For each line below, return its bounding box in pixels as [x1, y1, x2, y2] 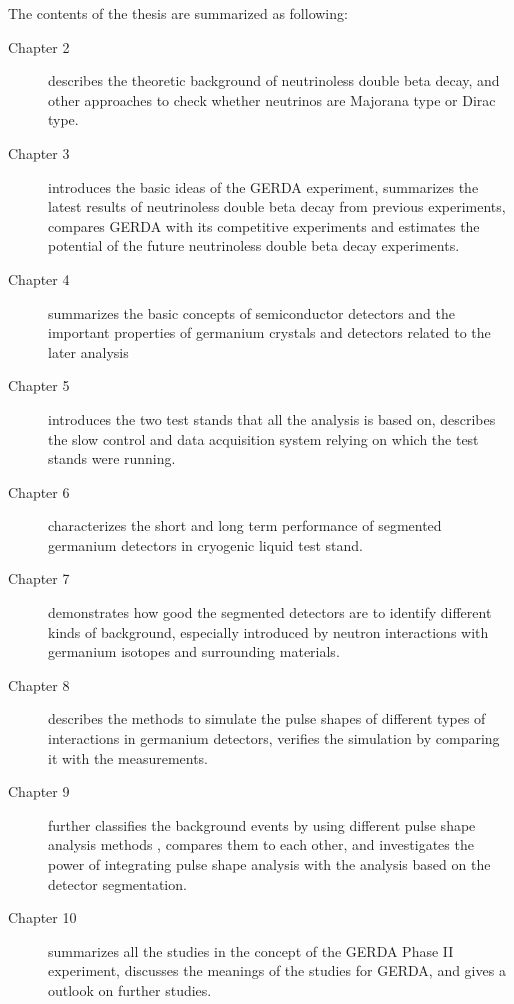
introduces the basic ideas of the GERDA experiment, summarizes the [48, 176, 479, 197]
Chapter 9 [8, 781, 70, 802]
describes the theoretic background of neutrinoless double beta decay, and [48, 70, 500, 91]
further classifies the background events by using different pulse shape [48, 814, 476, 835]
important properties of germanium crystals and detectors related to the [48, 322, 491, 343]
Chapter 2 [8, 36, 70, 57]
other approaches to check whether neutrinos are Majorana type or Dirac [48, 89, 496, 110]
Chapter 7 [8, 568, 70, 589]
